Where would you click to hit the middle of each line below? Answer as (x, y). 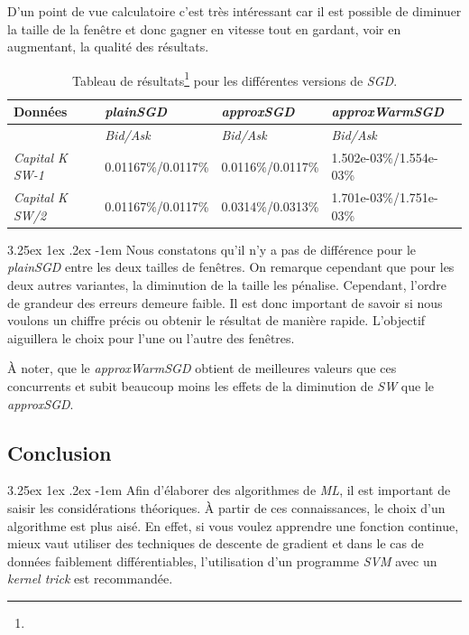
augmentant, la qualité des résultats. (108, 47)
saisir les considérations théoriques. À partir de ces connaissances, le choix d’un (226, 507)
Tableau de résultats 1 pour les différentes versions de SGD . (234, 79)
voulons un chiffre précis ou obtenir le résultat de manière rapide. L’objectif (216, 320)
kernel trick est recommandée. (90, 579)
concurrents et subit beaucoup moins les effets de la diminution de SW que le (221, 386)
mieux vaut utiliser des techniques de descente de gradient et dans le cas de (216, 543)
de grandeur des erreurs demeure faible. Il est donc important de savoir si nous (225, 302)
